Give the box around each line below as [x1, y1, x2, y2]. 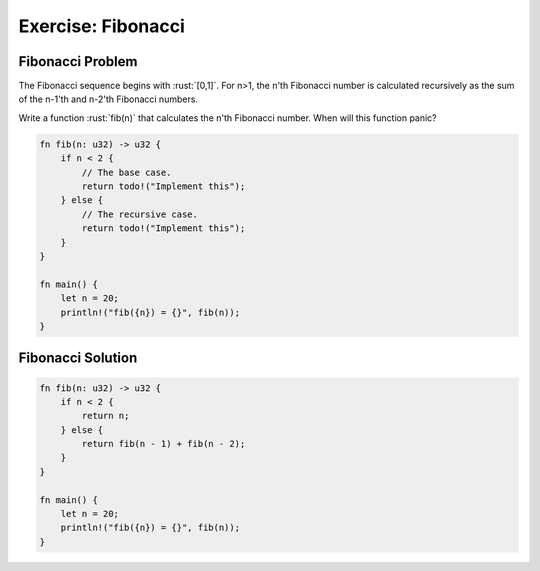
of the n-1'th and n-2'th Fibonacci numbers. [18, 93, 199, 105]
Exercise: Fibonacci [18, 15, 185, 37]
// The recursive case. [81, 208, 199, 220]
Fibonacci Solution [18, 350, 138, 367]
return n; [81, 410, 130, 422]
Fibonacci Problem [18, 53, 138, 70]
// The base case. [81, 166, 172, 178]
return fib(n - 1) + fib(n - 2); [81, 438, 246, 450]
